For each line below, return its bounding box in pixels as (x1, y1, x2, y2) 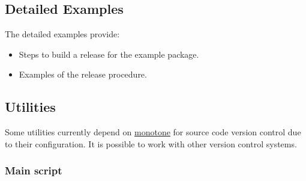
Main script (5, 163, 62, 178)
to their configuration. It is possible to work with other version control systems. (5, 137, 297, 150)
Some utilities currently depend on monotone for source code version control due (5, 126, 301, 138)
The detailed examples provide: (5, 28, 120, 40)
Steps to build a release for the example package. (19, 48, 199, 60)
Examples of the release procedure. (19, 68, 147, 81)
